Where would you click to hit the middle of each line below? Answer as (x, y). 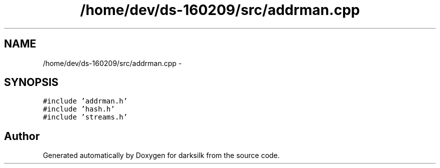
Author (22, 136)
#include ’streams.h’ (85, 117)
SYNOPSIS (31, 82)
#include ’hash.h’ (79, 109)
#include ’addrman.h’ (85, 101)
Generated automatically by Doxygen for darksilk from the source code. (161, 155)
